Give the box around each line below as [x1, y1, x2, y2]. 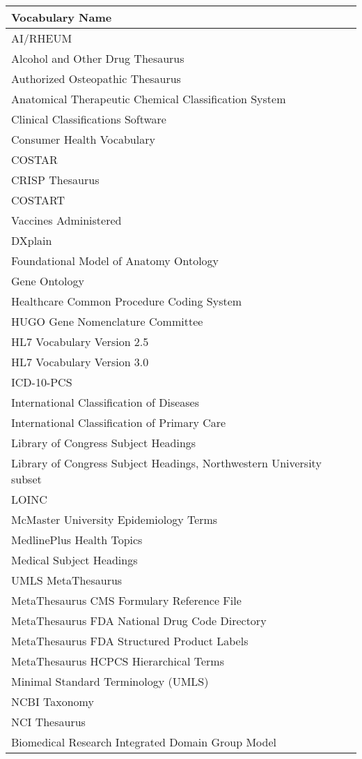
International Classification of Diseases [11, 394, 200, 410]
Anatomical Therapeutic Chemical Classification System [11, 91, 286, 107]
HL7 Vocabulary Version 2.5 [11, 333, 149, 350]
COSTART [11, 192, 65, 208]
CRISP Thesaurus [11, 172, 100, 188]
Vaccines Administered [11, 212, 122, 228]
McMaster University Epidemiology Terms [11, 511, 218, 527]
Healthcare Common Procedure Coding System [11, 293, 242, 309]
